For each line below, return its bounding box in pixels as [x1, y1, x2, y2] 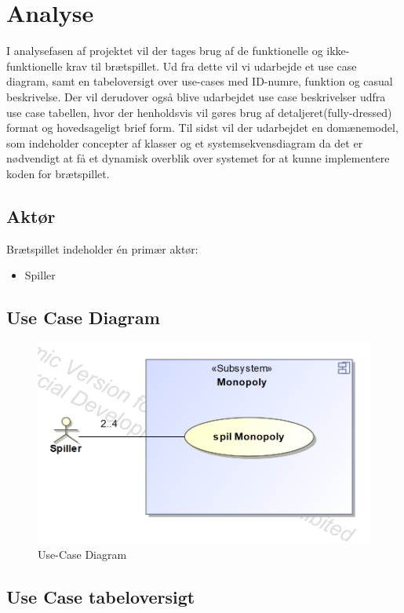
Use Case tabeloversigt [6, 585, 195, 609]
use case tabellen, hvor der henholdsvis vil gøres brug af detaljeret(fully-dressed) [6, 104, 392, 120]
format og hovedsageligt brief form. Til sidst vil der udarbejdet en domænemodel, [6, 119, 399, 136]
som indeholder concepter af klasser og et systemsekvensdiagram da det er [6, 134, 363, 151]
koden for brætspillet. [6, 165, 110, 181]
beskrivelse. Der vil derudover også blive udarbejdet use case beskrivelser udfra [6, 88, 386, 104]
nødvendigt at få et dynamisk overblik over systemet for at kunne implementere [6, 150, 390, 166]
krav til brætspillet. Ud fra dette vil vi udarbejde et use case [66, 57, 357, 74]
